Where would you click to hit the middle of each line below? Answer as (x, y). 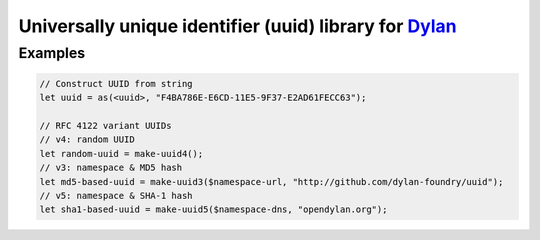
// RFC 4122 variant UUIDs (105, 125)
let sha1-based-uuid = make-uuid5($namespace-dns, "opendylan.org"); (213, 209)
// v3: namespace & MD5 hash (111, 168)
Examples (52, 53)
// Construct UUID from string (116, 83)
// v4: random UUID (87, 139)
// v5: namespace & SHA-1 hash (116, 195)
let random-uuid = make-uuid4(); (121, 153)
